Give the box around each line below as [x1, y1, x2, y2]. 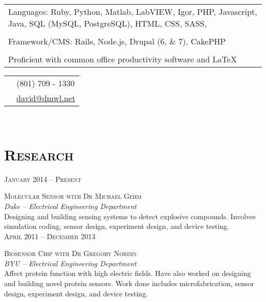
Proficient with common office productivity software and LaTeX [8, 53, 237, 65]
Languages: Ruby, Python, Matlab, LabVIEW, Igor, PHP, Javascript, [8, 6, 257, 17]
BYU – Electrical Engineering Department [4, 258, 137, 268]
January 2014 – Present [4, 173, 82, 184]
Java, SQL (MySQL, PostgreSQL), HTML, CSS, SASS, [8, 17, 207, 29]
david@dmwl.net [16, 92, 76, 104]
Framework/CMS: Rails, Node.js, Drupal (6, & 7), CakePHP [8, 35, 226, 47]
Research [4, 144, 74, 165]
